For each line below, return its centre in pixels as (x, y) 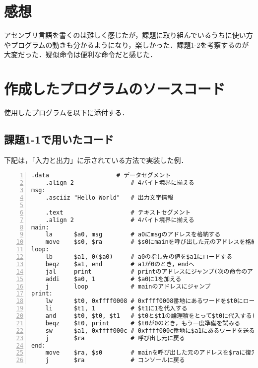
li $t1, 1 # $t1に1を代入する (116, 309)
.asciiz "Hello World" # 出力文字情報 (109, 198)
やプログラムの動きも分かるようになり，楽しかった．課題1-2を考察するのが (127, 44)
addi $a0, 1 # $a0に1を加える (113, 279)
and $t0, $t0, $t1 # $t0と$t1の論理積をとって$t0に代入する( (150, 316)
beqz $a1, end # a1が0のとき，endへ (120, 264)
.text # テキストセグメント (118, 212)
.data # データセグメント (101, 176)
